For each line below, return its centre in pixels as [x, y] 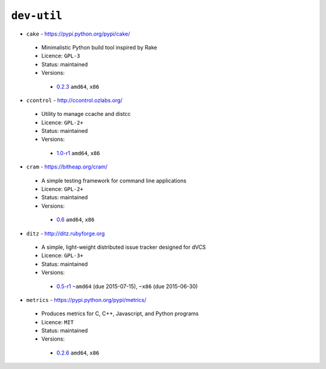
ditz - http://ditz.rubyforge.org [66, 233]
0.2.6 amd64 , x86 [78, 353]
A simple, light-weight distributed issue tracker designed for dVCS [124, 247]
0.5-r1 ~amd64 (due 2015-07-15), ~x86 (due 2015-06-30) [127, 286]
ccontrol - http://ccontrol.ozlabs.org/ [75, 100]
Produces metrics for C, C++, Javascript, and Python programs [120, 313]
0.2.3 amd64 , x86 [78, 86]
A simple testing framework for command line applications [114, 181]
